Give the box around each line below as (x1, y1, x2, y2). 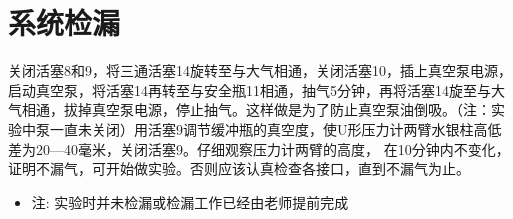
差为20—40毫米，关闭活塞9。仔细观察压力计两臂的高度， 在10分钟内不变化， (8, 138, 510, 159)
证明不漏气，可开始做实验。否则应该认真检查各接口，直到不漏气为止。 (8, 158, 470, 179)
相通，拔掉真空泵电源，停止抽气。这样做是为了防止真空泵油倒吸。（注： (21, 99, 491, 120)
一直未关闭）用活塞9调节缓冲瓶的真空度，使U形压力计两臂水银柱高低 (49, 118, 502, 139)
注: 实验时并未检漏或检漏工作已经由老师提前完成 (31, 191, 349, 212)
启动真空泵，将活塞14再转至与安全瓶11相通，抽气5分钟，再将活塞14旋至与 (8, 79, 491, 100)
